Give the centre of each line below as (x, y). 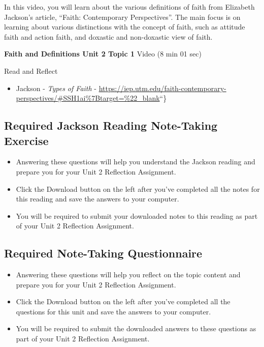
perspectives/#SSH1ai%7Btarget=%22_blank (88, 98)
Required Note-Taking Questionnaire (103, 253)
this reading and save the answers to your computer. (97, 199)
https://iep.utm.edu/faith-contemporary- (162, 88)
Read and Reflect (31, 70)
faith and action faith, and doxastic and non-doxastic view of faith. (108, 36)
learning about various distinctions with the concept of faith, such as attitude (125, 27)
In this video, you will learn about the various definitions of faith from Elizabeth (129, 7)
